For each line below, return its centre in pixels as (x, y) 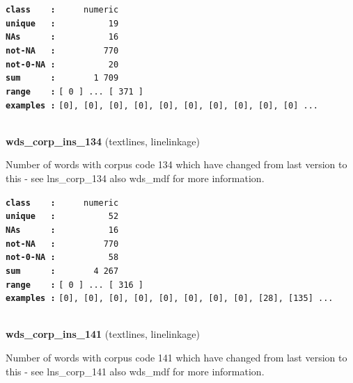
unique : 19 (62, 23)
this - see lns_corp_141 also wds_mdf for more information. (135, 371)
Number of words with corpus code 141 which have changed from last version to (176, 358)
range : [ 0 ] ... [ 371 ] (75, 91)
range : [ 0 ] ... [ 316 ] (75, 285)
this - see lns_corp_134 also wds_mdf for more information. (135, 178)
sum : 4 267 (62, 271)
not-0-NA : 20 (62, 64)
